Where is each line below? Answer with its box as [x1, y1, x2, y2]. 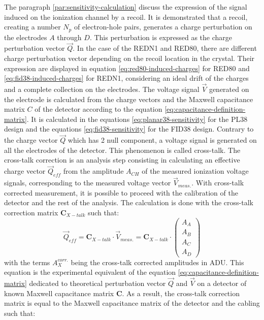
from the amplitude [63, 166, 124, 176]
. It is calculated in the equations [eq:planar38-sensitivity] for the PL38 [26, 113, 248, 124]
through [57, 31, 82, 42]
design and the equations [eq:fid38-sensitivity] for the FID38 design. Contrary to [4, 123, 254, 134]
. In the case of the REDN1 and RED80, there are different [73, 43, 257, 53]
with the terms [4, 257, 50, 267]
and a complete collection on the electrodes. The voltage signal [4, 84, 200, 94]
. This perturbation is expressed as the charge [89, 31, 233, 42]
